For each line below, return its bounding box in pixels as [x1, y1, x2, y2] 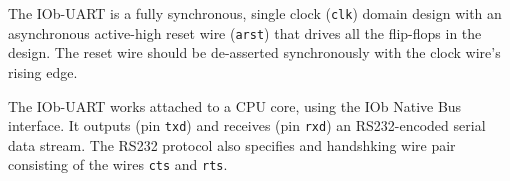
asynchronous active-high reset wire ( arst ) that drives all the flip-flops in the [8, 22, 482, 43]
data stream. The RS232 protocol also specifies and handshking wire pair [8, 134, 456, 155]
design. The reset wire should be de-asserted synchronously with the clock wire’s [8, 42, 501, 63]
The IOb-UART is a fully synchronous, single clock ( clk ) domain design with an [8, 3, 502, 23]
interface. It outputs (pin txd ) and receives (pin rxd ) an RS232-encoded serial [8, 115, 486, 136]
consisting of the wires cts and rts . [8, 154, 228, 175]
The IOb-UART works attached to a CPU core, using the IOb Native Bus [8, 95, 462, 116]
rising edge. [8, 61, 78, 82]
